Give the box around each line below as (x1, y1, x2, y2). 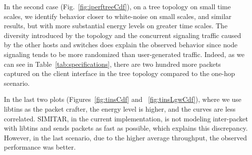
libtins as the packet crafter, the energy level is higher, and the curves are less (4, 103, 236, 114)
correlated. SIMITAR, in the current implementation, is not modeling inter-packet (4, 113, 248, 123)
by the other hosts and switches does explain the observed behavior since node (4, 39, 237, 50)
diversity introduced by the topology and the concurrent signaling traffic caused (4, 30, 241, 40)
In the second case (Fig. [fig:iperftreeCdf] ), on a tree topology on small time (4, 1, 231, 11)
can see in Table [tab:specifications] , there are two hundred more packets (4, 58, 221, 69)
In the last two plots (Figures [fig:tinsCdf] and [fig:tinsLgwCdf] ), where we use (4, 94, 242, 104)
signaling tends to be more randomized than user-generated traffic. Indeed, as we (4, 49, 245, 59)
